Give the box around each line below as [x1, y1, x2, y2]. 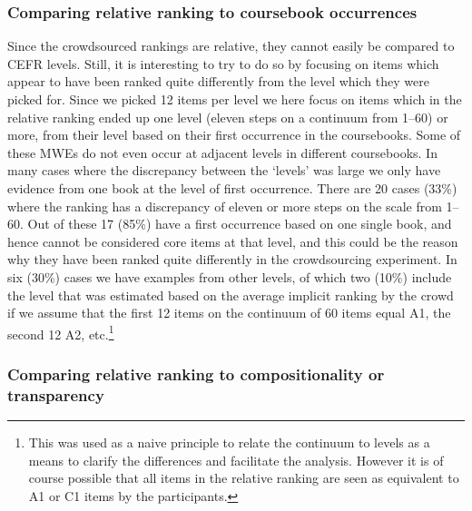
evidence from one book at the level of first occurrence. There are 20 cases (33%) [7, 178, 457, 197]
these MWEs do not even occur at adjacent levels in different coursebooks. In [7, 142, 438, 162]
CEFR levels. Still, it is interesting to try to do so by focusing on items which [7, 54, 439, 73]
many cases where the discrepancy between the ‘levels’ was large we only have [7, 161, 441, 180]
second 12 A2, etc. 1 [7, 321, 114, 343]
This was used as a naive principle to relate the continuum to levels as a [28, 433, 430, 452]
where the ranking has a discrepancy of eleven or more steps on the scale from [7, 196, 442, 215]
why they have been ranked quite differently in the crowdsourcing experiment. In [7, 250, 457, 269]
